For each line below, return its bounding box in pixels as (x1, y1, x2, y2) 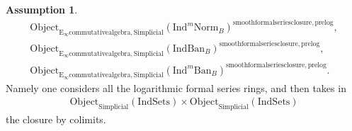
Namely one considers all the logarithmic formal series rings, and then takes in (6, 80, 346, 95)
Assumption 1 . (6, 2, 78, 16)
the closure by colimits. (6, 112, 106, 127)
